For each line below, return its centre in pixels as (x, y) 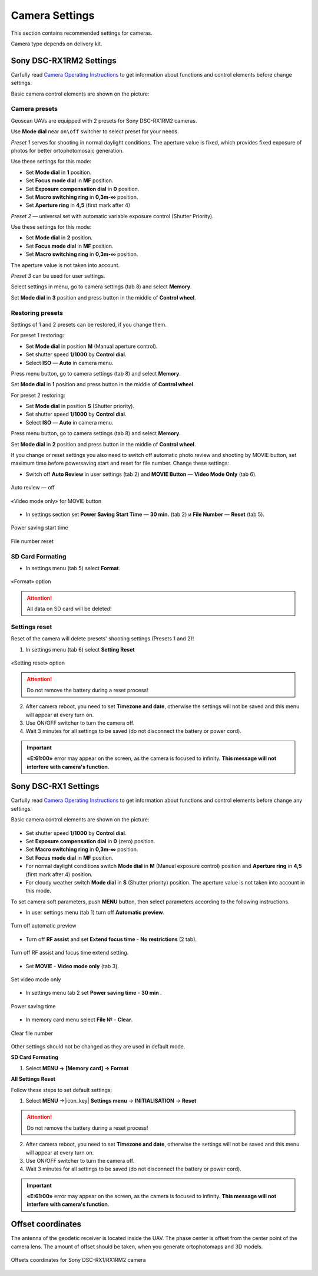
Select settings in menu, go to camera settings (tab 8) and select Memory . (101, 287)
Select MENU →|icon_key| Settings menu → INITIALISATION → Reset (111, 1100)
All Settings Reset (33, 1079)
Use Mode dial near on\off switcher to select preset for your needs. (95, 131)
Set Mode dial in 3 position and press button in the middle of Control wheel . (104, 297)
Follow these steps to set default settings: (62, 1090)
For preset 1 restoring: (37, 336)
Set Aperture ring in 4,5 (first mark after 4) (78, 205)
